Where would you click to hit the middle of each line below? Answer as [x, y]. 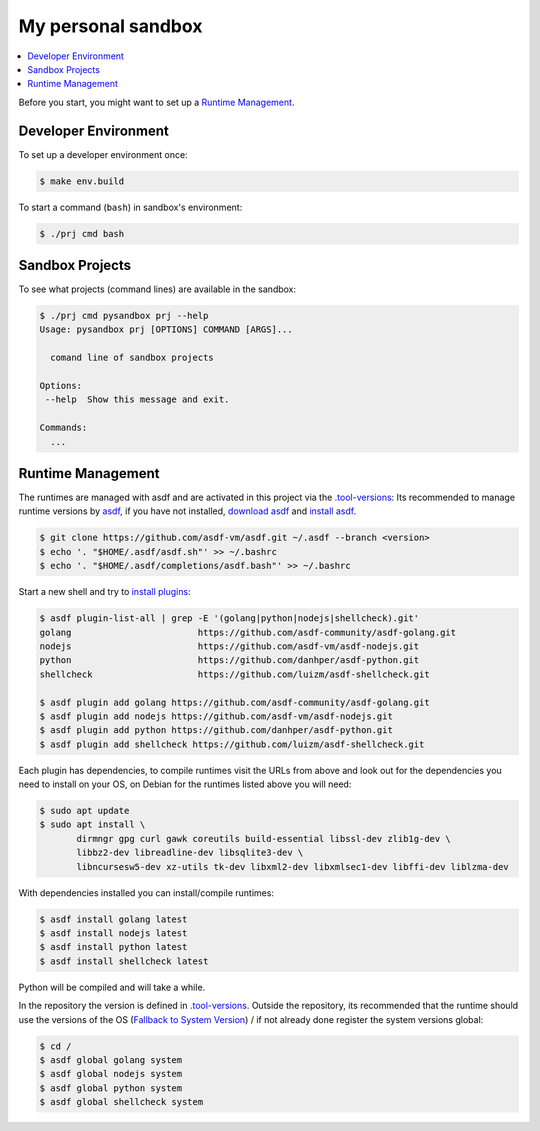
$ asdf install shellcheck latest [124, 961]
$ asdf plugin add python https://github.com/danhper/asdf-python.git [216, 730]
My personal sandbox [110, 26]
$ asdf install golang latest [113, 919]
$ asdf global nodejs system [111, 1074]
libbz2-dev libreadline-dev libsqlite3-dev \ [190, 853]
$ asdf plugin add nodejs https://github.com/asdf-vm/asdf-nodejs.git [216, 716]
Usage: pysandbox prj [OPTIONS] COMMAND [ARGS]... [166, 329]
